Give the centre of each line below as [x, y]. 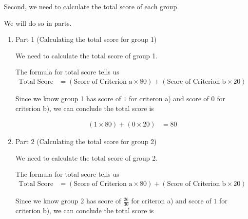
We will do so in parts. [38, 23]
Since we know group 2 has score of [68, 201]
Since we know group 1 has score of [68, 98]
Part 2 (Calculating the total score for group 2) [86, 141]
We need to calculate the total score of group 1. [86, 55]
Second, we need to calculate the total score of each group [91, 6]
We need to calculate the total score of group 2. [86, 157]
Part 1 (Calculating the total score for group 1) [86, 39]
